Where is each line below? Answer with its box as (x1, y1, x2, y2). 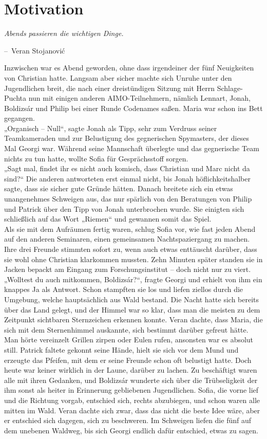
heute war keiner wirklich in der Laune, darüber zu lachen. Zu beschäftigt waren (4, 364, 257, 375)
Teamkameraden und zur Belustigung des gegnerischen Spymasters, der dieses (4, 133, 249, 143)
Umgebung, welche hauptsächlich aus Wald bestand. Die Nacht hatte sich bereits (4, 294, 259, 304)
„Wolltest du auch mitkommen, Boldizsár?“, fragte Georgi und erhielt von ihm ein (4, 273, 262, 284)
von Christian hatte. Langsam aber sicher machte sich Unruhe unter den (4, 72, 232, 83)
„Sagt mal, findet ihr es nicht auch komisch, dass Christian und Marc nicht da (4, 163, 250, 174)
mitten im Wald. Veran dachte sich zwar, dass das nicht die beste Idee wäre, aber (4, 405, 260, 415)
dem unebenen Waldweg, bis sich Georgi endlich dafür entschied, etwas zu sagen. (4, 425, 258, 435)
